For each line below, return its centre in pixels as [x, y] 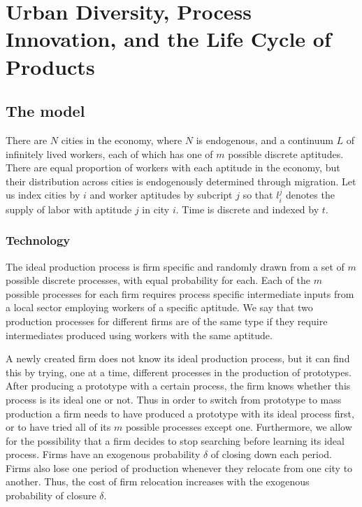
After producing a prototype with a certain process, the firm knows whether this [178, 386]
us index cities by [43, 195]
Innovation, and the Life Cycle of [168, 39]
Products [50, 66]
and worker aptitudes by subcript [161, 195]
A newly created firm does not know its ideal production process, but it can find [178, 358]
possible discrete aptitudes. [286, 153]
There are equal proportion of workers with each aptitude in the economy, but [173, 167]
